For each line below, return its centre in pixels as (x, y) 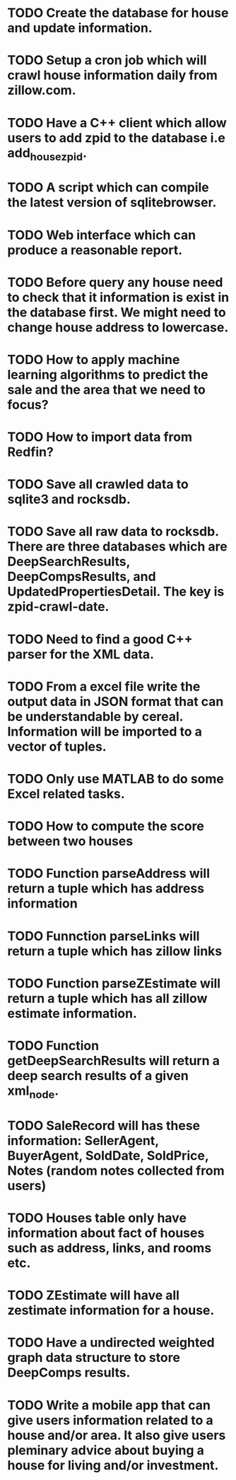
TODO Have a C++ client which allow (117, 123)
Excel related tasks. (66, 794)
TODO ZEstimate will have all (94, 1296)
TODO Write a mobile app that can (109, 1405)
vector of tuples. (57, 746)
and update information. (80, 28)
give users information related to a (110, 1420)
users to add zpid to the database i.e (117, 137)
